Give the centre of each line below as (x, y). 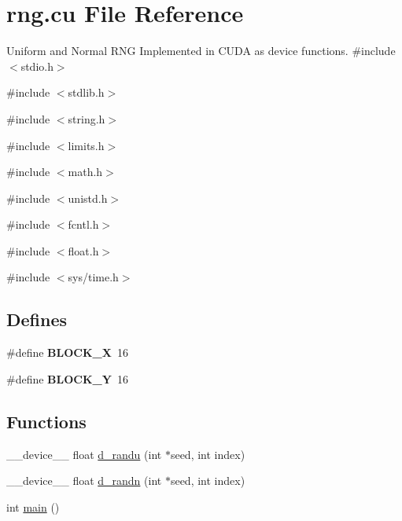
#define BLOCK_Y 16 (67, 378)
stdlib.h (86, 92)
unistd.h (88, 198)
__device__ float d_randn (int (84, 481)
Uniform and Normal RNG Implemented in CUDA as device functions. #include (201, 51)
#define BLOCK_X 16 (67, 352)
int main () (33, 506)
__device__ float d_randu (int (84, 454)
